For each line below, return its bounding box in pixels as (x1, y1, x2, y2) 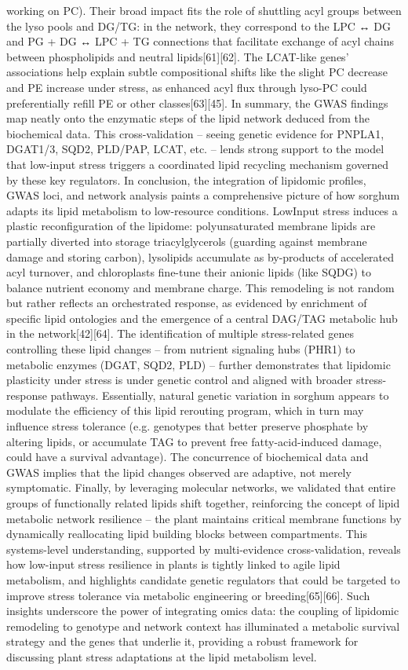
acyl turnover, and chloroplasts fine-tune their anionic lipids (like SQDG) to (6, 264, 372, 280)
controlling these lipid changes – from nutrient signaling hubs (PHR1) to (6, 341, 355, 357)
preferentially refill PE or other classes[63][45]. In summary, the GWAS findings (6, 94, 388, 111)
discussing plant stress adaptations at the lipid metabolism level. (6, 648, 317, 665)
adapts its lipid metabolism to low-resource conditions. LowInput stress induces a (6, 202, 398, 218)
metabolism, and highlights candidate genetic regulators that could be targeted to (6, 571, 400, 588)
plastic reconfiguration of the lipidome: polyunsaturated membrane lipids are (6, 218, 376, 234)
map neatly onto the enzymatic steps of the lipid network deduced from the (6, 110, 370, 126)
